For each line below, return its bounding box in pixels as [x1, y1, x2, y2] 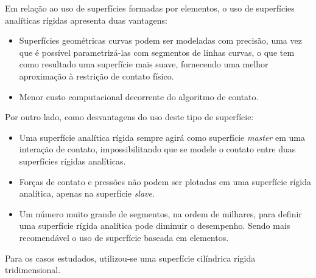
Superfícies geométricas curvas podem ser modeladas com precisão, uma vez [19, 34, 302, 47]
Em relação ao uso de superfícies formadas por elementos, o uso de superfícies [5, 2, 295, 14]
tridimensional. [5, 263, 61, 276]
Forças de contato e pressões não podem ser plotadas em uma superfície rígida [19, 175, 312, 188]
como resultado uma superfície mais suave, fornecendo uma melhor [19, 58, 269, 70]
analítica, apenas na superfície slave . [19, 187, 155, 200]
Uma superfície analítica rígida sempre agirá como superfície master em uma [19, 131, 305, 143]
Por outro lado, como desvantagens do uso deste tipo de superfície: [5, 110, 254, 123]
